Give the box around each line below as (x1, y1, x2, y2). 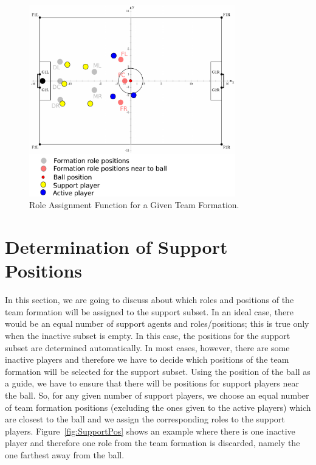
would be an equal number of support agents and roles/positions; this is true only (5, 317, 309, 330)
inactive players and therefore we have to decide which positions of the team (5, 353, 289, 366)
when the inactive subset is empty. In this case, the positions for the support (5, 329, 290, 341)
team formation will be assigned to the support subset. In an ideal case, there (5, 305, 294, 318)
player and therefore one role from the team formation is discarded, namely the (5, 436, 300, 449)
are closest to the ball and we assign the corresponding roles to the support (5, 413, 285, 425)
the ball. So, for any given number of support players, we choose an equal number (5, 388, 309, 401)
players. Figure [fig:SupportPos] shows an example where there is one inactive (5, 424, 295, 437)
